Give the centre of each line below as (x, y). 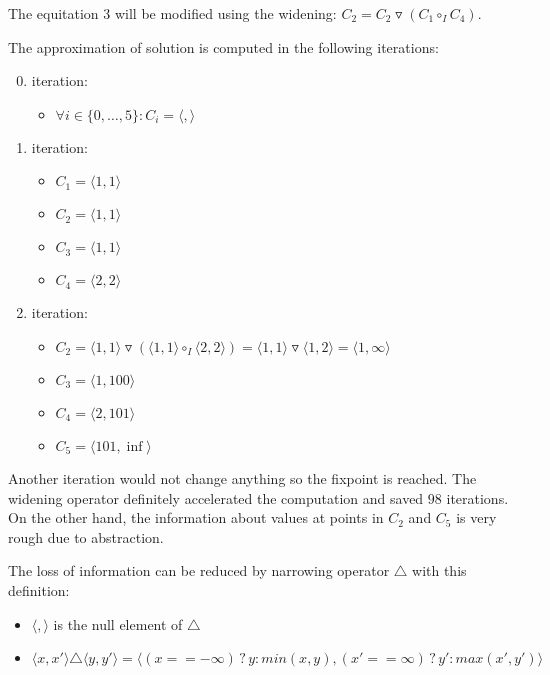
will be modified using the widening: (225, 13)
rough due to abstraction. (86, 536)
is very (476, 517)
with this (439, 570)
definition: (39, 589)
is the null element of (118, 623)
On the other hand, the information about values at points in (196, 517)
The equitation (53, 13)
